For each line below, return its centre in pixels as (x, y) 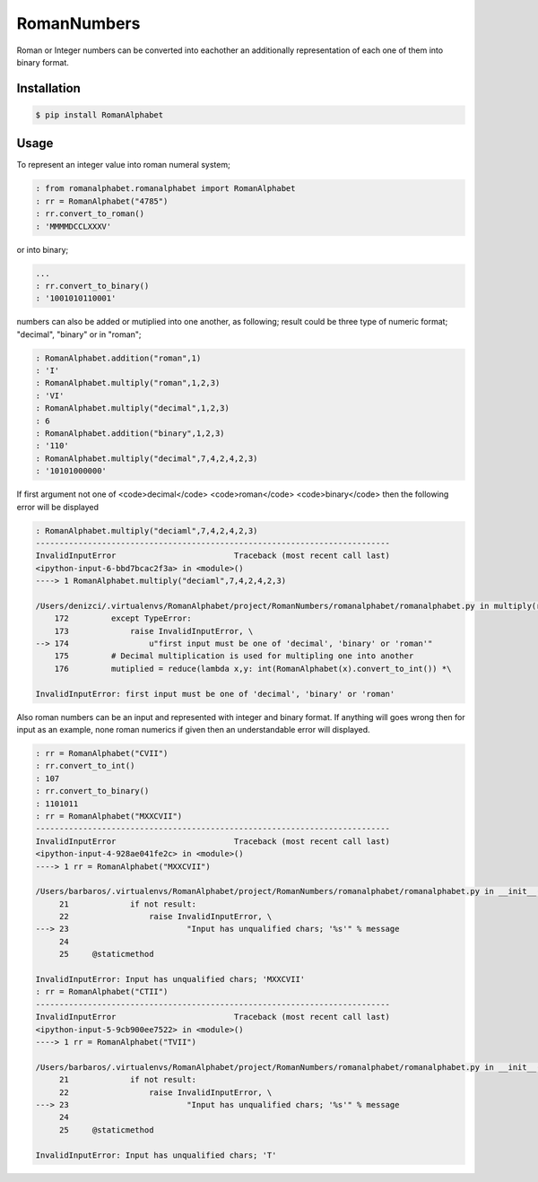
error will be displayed (57, 507)
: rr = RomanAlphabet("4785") (102, 201)
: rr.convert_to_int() (85, 766)
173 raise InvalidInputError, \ (154, 631)
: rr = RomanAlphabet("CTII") (102, 992)
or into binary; (43, 249)
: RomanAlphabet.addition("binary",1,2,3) (130, 434)
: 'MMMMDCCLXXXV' (74, 226)
